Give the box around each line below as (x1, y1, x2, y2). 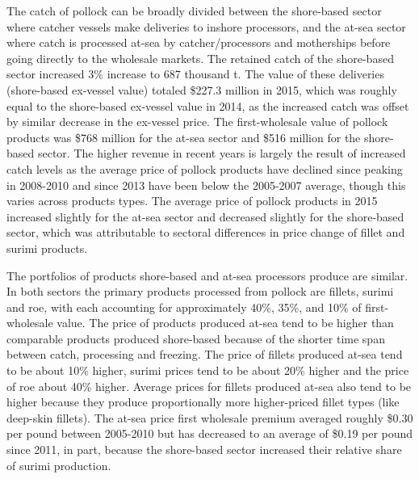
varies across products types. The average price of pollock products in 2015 (6, 192, 378, 209)
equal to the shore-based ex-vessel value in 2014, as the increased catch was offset (6, 97, 409, 114)
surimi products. (6, 239, 88, 256)
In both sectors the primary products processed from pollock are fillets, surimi (6, 283, 394, 300)
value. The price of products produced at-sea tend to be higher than (57, 314, 394, 331)
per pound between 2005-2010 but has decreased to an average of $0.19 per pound (6, 425, 413, 442)
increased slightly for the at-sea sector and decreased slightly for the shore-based (6, 208, 404, 225)
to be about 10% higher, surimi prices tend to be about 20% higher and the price (6, 362, 409, 379)
